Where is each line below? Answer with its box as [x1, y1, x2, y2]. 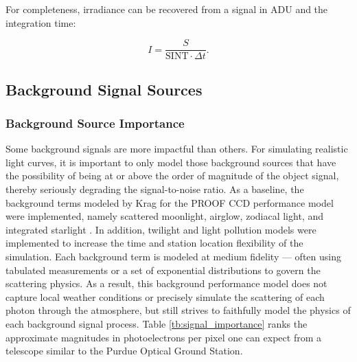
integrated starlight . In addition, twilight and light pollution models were [5, 222, 316, 236]
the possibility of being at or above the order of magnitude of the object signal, [5, 168, 339, 183]
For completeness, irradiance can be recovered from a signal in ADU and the [5, 2, 328, 16]
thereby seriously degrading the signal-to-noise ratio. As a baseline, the [5, 182, 304, 196]
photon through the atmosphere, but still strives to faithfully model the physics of [5, 303, 351, 317]
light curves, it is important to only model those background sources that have [5, 155, 336, 169]
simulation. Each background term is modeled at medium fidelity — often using [5, 249, 341, 263]
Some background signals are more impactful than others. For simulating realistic [5, 142, 348, 156]
